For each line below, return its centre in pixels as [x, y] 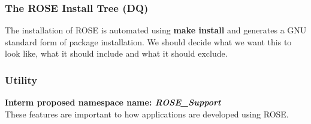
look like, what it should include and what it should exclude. [116, 53]
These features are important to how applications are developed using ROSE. [147, 114]
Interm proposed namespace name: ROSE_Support [113, 102]
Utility [21, 80]
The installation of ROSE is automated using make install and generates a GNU [156, 30]
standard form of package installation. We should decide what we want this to [148, 41]
